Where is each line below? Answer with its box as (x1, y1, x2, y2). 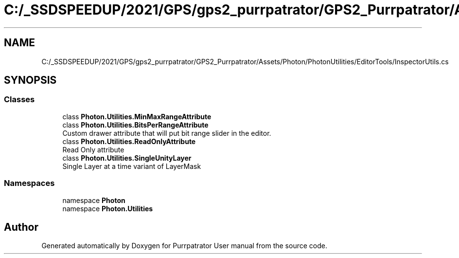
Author (4, 221, 38, 233)
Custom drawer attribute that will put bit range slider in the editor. (62, 129, 271, 137)
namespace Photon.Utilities (62, 204, 153, 213)
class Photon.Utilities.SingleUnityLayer (62, 153, 192, 162)
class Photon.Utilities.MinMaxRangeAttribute (62, 112, 212, 121)
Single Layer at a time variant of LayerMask (62, 162, 201, 170)
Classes (4, 94, 35, 105)
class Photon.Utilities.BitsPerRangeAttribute (62, 120, 209, 129)
